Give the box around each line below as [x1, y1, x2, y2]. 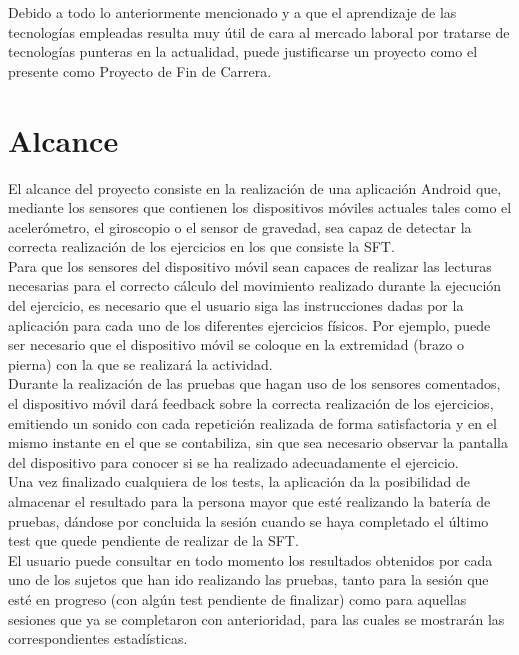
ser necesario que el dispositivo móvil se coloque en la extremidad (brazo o [8, 334, 464, 355]
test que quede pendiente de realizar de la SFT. [8, 530, 299, 551]
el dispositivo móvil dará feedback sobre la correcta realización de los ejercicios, [8, 393, 494, 414]
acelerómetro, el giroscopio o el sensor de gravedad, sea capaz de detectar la [8, 216, 472, 237]
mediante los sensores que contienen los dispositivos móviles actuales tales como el [8, 197, 512, 218]
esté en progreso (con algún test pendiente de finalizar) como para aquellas [8, 588, 467, 609]
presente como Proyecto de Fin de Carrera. [8, 60, 272, 81]
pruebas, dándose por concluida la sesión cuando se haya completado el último [8, 510, 489, 531]
